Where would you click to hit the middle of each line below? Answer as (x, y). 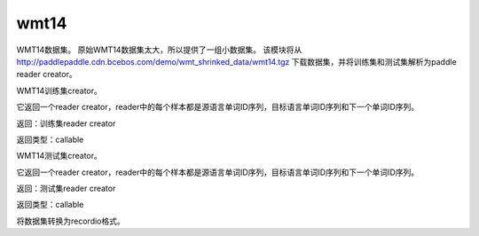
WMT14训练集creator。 (59, 90)
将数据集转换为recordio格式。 (71, 221)
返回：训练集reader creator (66, 123)
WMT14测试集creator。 (59, 156)
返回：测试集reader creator (66, 189)
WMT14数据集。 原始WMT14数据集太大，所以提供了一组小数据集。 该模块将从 (159, 50)
